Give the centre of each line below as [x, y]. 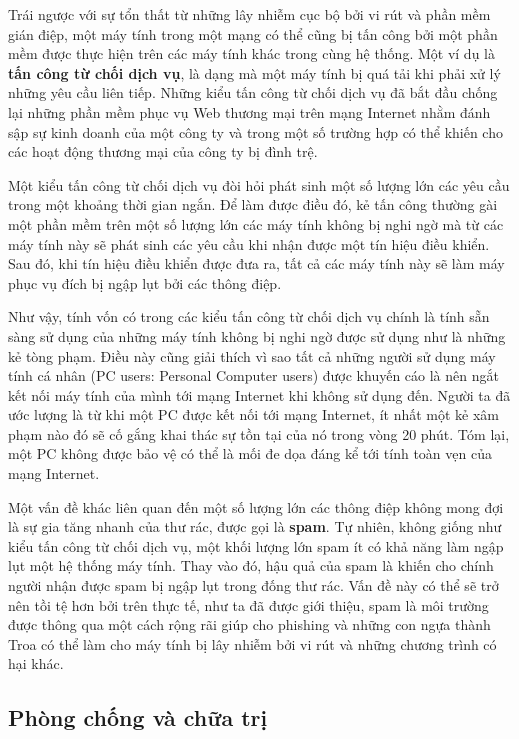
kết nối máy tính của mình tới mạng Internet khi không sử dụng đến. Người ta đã [259, 394]
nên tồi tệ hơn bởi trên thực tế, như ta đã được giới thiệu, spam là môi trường [248, 604]
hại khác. [36, 663]
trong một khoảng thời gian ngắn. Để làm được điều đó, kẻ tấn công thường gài [253, 204]
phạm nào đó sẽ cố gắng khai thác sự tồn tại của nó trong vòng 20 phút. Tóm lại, [259, 433]
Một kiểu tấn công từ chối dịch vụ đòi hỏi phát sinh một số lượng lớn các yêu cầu [259, 184]
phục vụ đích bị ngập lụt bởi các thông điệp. [145, 282]
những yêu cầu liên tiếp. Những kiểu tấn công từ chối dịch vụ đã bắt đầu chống [253, 92]
